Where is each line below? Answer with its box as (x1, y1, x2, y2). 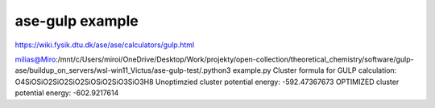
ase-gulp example (14, 12, 139, 30)
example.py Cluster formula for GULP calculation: (232, 66, 397, 75)
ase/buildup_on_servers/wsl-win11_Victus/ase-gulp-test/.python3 (14, 66, 231, 75)
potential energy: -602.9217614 (14, 88, 119, 98)
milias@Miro (14, 54, 56, 64)
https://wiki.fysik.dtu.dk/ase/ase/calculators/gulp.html (14, 40, 195, 50)
